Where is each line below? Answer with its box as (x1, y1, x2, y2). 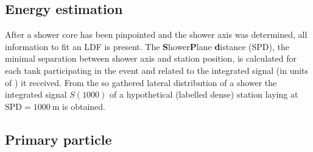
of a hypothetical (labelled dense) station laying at (110, 88, 298, 101)
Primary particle (5, 129, 112, 148)
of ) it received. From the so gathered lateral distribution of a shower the (5, 76, 277, 89)
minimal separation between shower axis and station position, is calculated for (5, 52, 297, 65)
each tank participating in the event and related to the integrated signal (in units (5, 63, 309, 76)
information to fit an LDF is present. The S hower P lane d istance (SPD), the (5, 40, 289, 52)
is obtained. (62, 100, 105, 112)
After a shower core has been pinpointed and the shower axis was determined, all (5, 28, 308, 41)
